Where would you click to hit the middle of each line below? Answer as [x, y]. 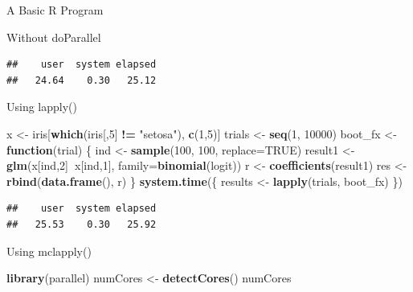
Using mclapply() [49, 251]
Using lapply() [42, 107]
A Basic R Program [55, 10]
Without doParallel [54, 37]
